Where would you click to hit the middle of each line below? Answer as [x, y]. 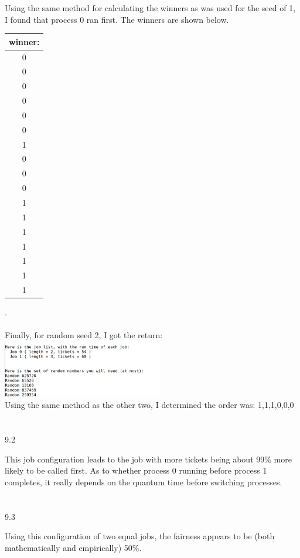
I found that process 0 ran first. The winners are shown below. [117, 19]
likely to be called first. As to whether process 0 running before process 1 [136, 470]
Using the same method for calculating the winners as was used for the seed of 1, [150, 8]
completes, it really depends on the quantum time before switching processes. [144, 482]
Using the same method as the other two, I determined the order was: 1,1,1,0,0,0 [149, 405]
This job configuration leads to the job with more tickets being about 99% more [148, 459]
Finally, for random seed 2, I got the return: [84, 335]
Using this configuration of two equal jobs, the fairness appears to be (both [140, 536]
